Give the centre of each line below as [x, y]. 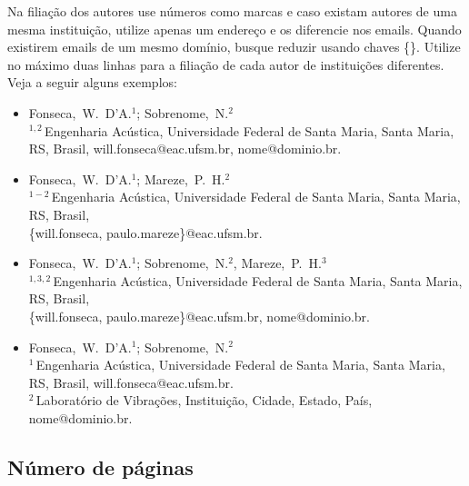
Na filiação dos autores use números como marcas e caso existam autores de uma [232, 11]
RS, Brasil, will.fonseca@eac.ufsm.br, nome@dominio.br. [185, 149]
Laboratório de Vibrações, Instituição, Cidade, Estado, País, [204, 400]
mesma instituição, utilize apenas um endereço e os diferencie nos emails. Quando [234, 29]
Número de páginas [100, 466]
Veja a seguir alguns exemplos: [92, 82]
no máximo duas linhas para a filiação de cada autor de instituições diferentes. [226, 64]
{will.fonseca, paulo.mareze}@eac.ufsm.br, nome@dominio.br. [199, 316]
